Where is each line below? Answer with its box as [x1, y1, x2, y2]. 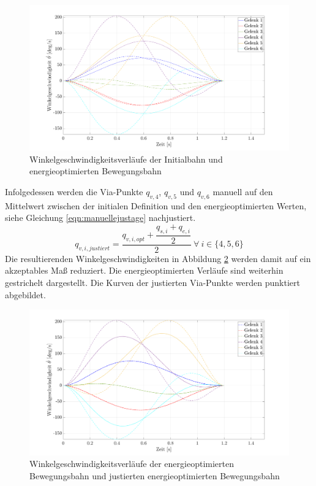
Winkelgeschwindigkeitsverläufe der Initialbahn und [29, 152, 223, 165]
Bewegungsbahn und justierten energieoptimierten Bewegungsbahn [29, 469, 280, 482]
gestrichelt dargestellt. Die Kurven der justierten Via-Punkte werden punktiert [5, 276, 300, 289]
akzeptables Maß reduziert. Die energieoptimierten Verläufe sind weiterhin [5, 264, 284, 277]
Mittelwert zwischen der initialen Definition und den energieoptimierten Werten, [5, 199, 307, 212]
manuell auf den [213, 185, 273, 198]
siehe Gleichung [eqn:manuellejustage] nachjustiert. [5, 211, 196, 224]
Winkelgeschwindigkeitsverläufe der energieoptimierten [29, 457, 234, 470]
